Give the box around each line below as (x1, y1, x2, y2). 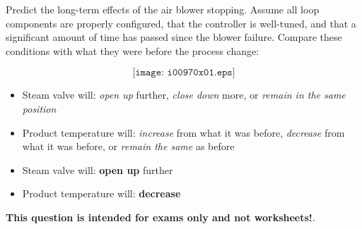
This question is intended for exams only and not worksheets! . (6, 209, 315, 224)
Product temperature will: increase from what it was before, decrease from (22, 125, 345, 140)
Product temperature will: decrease (22, 186, 181, 201)
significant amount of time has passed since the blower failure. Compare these (6, 30, 342, 44)
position (22, 101, 57, 116)
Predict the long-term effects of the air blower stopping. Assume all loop (6, 2, 320, 16)
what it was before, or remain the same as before (22, 139, 235, 154)
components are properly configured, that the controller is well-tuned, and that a (6, 16, 356, 30)
